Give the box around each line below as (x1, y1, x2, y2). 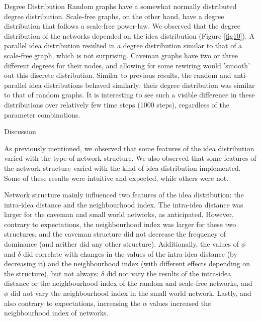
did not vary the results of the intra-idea (106, 268, 231, 278)
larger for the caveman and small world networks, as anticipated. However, (4, 209, 234, 220)
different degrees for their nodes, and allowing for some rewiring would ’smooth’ (4, 60, 250, 70)
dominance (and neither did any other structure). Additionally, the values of (4, 239, 239, 249)
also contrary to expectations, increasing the (4, 297, 141, 308)
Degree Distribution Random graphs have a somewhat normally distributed (4, 1, 237, 11)
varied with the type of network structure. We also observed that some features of (4, 153, 256, 163)
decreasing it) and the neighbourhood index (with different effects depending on (4, 258, 250, 269)
